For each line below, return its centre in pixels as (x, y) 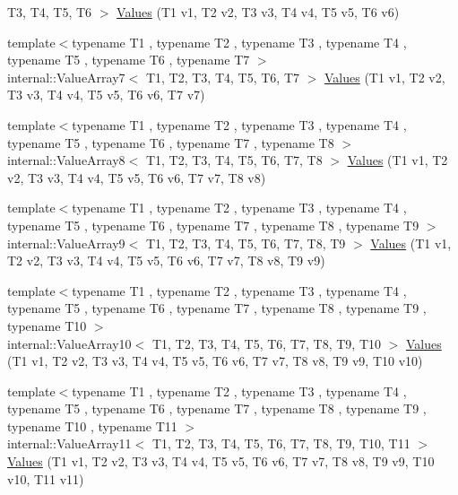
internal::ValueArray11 (69, 443)
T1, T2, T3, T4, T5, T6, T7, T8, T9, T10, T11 (281, 443)
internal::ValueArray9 (66, 243)
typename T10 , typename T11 (92, 426)
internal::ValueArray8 (66, 160)
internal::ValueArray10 (69, 343)
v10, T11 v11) (46, 478)
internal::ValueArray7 (66, 77)
